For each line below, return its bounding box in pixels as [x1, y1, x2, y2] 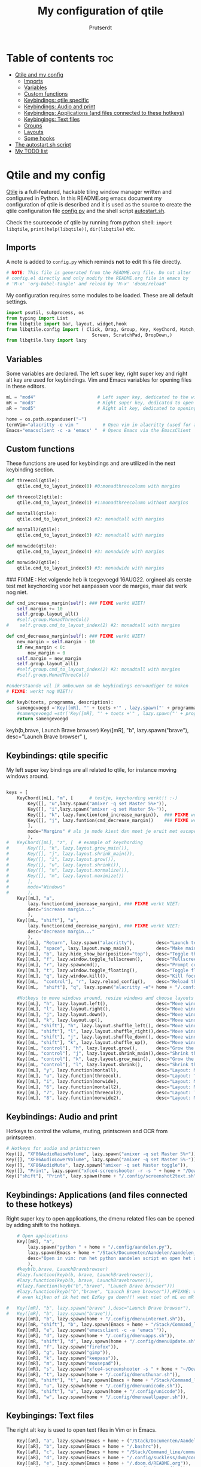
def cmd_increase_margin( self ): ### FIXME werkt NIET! [6, 600, 146, 606]
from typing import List [6, 315, 68, 321]
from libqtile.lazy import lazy [6, 337, 87, 343]
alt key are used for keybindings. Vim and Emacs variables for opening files [6, 376, 192, 384]
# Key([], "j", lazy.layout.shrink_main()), [6, 851, 135, 857]
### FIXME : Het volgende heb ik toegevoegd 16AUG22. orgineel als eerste [6, 576, 192, 583]
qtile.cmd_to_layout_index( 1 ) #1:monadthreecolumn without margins [17, 500, 188, 506]
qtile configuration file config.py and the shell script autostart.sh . [6, 207, 166, 214]
